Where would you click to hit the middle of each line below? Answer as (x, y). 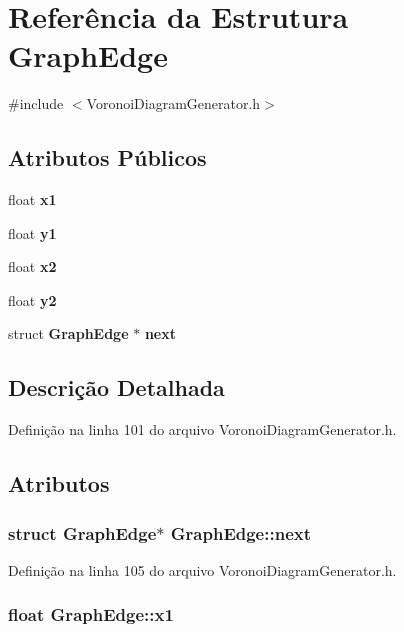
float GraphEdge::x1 (91, 614)
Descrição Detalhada (116, 387)
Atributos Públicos (107, 157)
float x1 (32, 199)
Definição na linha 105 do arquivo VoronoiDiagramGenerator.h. (202, 569)
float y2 (32, 299)
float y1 (32, 232)
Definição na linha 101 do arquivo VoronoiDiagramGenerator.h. (202, 429)
